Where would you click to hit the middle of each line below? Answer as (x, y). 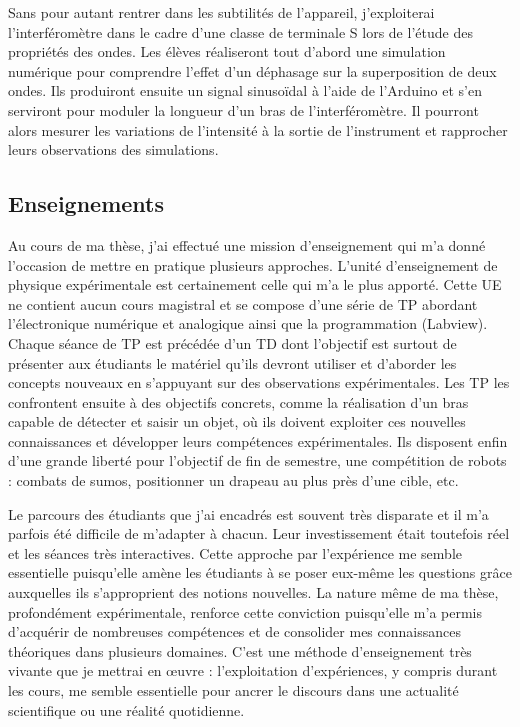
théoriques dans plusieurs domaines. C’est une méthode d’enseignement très (240, 650)
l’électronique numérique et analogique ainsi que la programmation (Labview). (248, 323)
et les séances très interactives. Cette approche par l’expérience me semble (235, 552)
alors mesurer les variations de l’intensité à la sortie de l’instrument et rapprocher (258, 129)
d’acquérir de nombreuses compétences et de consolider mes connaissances (234, 631)
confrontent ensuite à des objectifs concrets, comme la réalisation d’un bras (238, 401)
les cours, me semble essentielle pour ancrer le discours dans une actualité (233, 690)
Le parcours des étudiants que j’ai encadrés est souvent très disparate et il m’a (248, 513)
